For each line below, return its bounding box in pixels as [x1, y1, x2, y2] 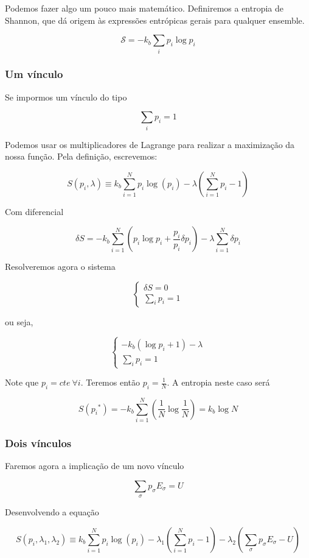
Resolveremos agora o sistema [5, 260, 116, 273]
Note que [5, 376, 39, 388]
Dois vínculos [5, 435, 72, 450]
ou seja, [5, 316, 33, 328]
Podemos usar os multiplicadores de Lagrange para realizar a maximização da [5, 138, 295, 150]
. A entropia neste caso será [167, 376, 270, 388]
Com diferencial [5, 205, 64, 217]
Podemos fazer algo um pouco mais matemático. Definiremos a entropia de [5, 2, 284, 14]
